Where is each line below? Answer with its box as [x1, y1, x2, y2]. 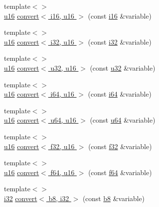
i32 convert [4, 193, 37, 203]
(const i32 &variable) [88, 36, 152, 47]
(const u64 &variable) [90, 115, 156, 125]
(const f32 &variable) [88, 141, 152, 151]
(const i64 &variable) [88, 89, 152, 99]
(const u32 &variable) [90, 62, 156, 73]
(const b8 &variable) [82, 193, 145, 203]
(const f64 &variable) [88, 167, 152, 177]
